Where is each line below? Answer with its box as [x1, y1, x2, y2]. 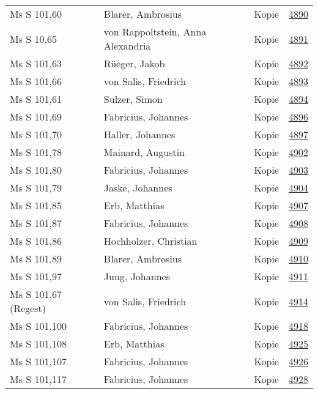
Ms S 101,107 [10, 354, 67, 368]
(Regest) [10, 301, 46, 315]
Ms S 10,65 [10, 31, 57, 46]
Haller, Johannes [103, 127, 176, 141]
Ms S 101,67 [10, 287, 62, 301]
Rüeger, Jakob [103, 56, 165, 70]
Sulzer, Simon [103, 92, 163, 106]
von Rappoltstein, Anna [103, 24, 207, 39]
